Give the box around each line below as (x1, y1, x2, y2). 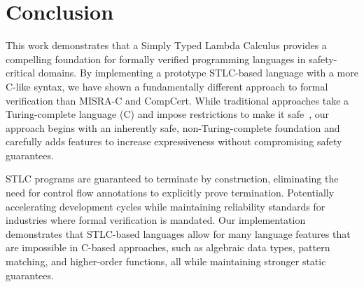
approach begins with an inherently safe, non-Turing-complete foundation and (6, 120, 340, 135)
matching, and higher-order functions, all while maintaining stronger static (6, 254, 326, 269)
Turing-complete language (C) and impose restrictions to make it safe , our (6, 107, 330, 121)
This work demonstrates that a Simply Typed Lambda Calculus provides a (6, 38, 327, 53)
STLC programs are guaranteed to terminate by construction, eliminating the (6, 171, 339, 186)
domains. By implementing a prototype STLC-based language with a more (38, 65, 358, 80)
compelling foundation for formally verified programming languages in (6, 51, 306, 66)
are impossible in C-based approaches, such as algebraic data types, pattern (6, 240, 330, 255)
